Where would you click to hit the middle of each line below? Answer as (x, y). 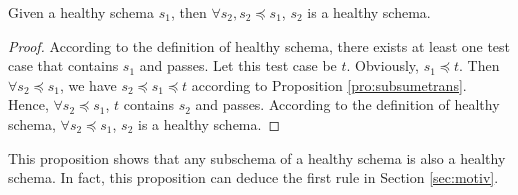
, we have (88, 84)
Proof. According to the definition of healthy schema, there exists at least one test (259, 45)
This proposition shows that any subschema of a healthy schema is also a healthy (257, 157)
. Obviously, (382, 65)
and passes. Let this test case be (238, 65)
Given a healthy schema (81, 12)
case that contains (63, 65)
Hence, (28, 104)
